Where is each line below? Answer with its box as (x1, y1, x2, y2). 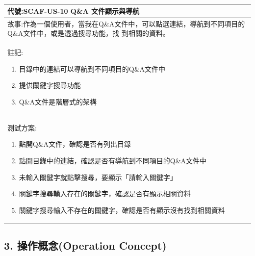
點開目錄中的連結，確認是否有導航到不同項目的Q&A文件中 (19, 155, 207, 165)
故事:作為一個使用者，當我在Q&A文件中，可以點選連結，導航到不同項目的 (7, 18, 245, 28)
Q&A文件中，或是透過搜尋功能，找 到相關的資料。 (7, 28, 170, 38)
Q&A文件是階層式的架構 (19, 96, 97, 106)
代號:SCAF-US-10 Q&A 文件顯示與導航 (7, 5, 140, 16)
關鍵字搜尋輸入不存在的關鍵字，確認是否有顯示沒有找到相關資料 (19, 205, 225, 215)
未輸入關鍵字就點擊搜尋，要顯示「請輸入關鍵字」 (19, 172, 177, 182)
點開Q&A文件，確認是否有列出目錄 (19, 139, 131, 149)
